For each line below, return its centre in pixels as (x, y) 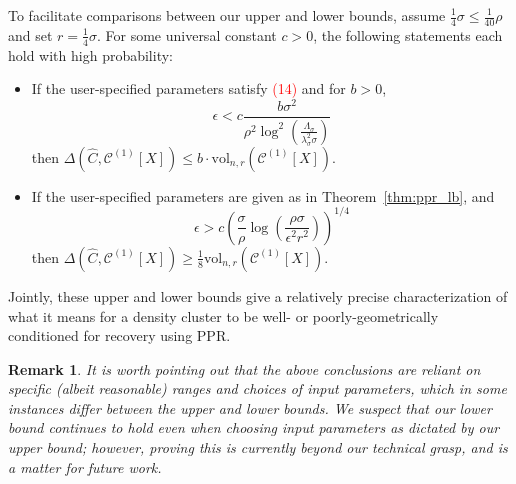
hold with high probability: (90, 54)
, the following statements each (408, 34)
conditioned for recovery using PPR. (119, 335)
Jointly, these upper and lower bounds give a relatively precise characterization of (258, 295)
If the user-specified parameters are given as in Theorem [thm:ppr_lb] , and (263, 195)
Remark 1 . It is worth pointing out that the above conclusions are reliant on (244, 368)
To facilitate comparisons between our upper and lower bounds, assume (227, 15)
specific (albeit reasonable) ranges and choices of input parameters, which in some (257, 388)
